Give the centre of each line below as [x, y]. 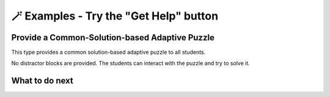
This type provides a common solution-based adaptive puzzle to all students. [108, 52]
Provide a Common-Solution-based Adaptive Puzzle [113, 38]
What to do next [42, 81]
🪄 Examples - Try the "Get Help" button [115, 16]
